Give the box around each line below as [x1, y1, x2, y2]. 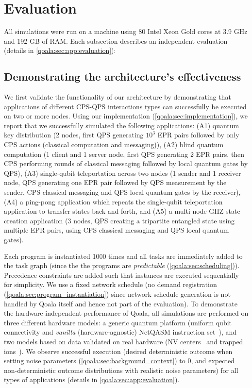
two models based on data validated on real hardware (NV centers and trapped [4, 336, 243, 346]
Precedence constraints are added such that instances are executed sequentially [4, 270, 239, 280]
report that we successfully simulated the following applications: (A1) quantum [4, 120, 239, 130]
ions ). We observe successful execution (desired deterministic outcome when [4, 346, 233, 356]
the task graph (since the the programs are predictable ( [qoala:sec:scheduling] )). [4, 260, 240, 270]
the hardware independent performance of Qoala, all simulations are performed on [4, 308, 249, 318]
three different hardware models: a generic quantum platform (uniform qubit [4, 317, 232, 327]
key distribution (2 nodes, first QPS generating [4, 130, 144, 140]
